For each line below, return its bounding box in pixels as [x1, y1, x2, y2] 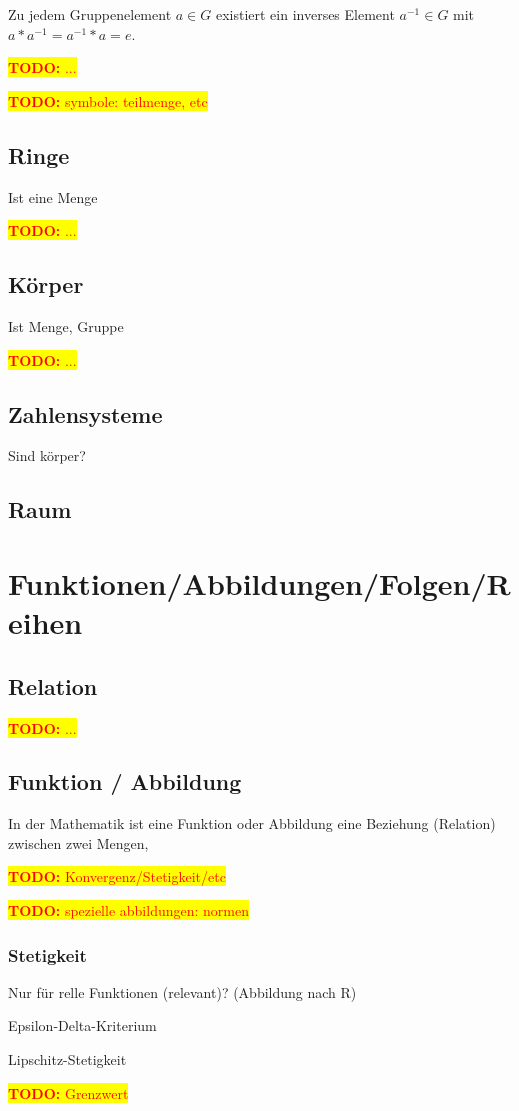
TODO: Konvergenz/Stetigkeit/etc [8, 866, 226, 887]
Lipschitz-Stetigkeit [8, 1049, 127, 1070]
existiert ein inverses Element [215, 4, 395, 24]
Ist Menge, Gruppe [8, 315, 124, 336]
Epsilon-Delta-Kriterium [8, 1015, 157, 1036]
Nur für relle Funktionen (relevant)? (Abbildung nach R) [8, 981, 357, 1002]
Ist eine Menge [8, 186, 98, 207]
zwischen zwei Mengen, [8, 832, 149, 853]
